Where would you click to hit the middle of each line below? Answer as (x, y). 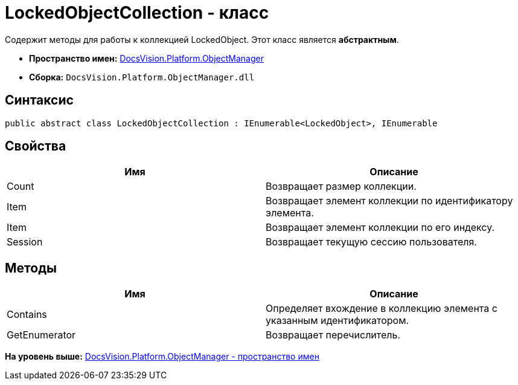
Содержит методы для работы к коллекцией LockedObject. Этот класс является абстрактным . (202, 39)
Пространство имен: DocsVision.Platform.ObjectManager (146, 58)
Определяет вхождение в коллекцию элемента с (382, 309)
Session (25, 242)
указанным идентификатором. (337, 321)
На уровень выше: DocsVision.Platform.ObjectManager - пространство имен (162, 357)
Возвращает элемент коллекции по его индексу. (380, 228)
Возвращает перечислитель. (333, 335)
